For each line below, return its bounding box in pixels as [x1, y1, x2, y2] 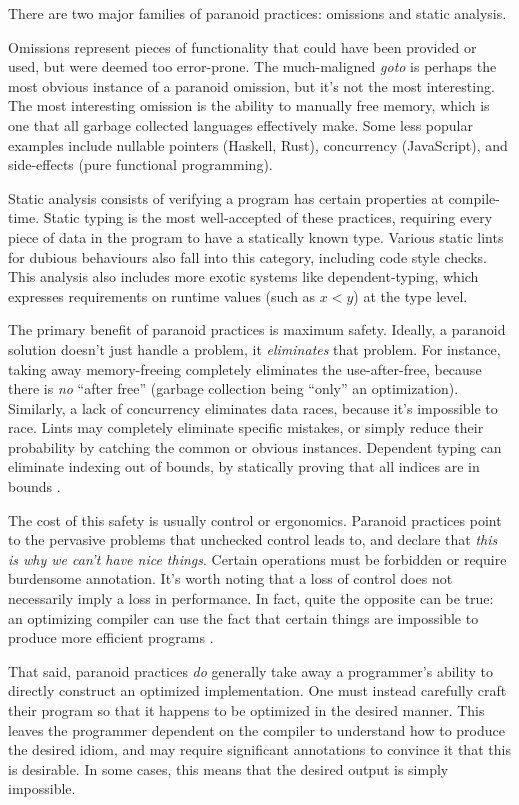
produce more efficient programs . [8, 627, 214, 648]
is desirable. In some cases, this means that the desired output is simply [8, 758, 449, 779]
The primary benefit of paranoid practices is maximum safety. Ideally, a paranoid [8, 319, 506, 340]
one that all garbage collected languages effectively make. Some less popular [8, 114, 473, 135]
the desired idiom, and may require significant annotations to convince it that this [8, 739, 511, 760]
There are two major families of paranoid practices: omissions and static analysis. [8, 3, 507, 23]
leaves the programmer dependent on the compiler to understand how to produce [8, 719, 505, 740]
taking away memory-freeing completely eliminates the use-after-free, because [8, 358, 482, 379]
